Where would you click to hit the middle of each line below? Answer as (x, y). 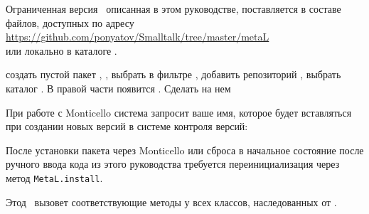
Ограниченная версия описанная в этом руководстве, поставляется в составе (173, 9)
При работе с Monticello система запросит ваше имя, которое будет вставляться (179, 112)
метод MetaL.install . (54, 177)
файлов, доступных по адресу (70, 22)
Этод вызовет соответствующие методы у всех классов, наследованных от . (171, 202)
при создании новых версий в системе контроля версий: (127, 126)
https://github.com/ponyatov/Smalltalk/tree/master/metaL (138, 37)
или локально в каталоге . (61, 50)
